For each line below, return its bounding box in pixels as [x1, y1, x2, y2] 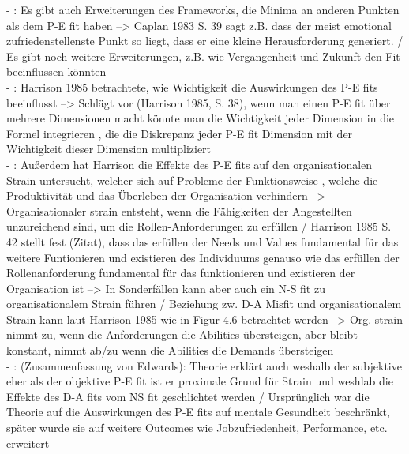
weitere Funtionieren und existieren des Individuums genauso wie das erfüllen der [6, 249, 400, 265]
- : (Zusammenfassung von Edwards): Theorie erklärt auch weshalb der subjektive [6, 357, 402, 373]
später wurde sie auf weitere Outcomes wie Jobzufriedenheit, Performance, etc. [6, 419, 388, 436]
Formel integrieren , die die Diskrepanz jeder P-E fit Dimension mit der [6, 125, 353, 141]
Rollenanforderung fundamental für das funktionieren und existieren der [6, 265, 355, 281]
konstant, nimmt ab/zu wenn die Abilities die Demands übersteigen [6, 342, 334, 358]
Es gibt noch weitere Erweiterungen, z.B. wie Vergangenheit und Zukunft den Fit [6, 47, 400, 64]
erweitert [6, 434, 50, 451]
